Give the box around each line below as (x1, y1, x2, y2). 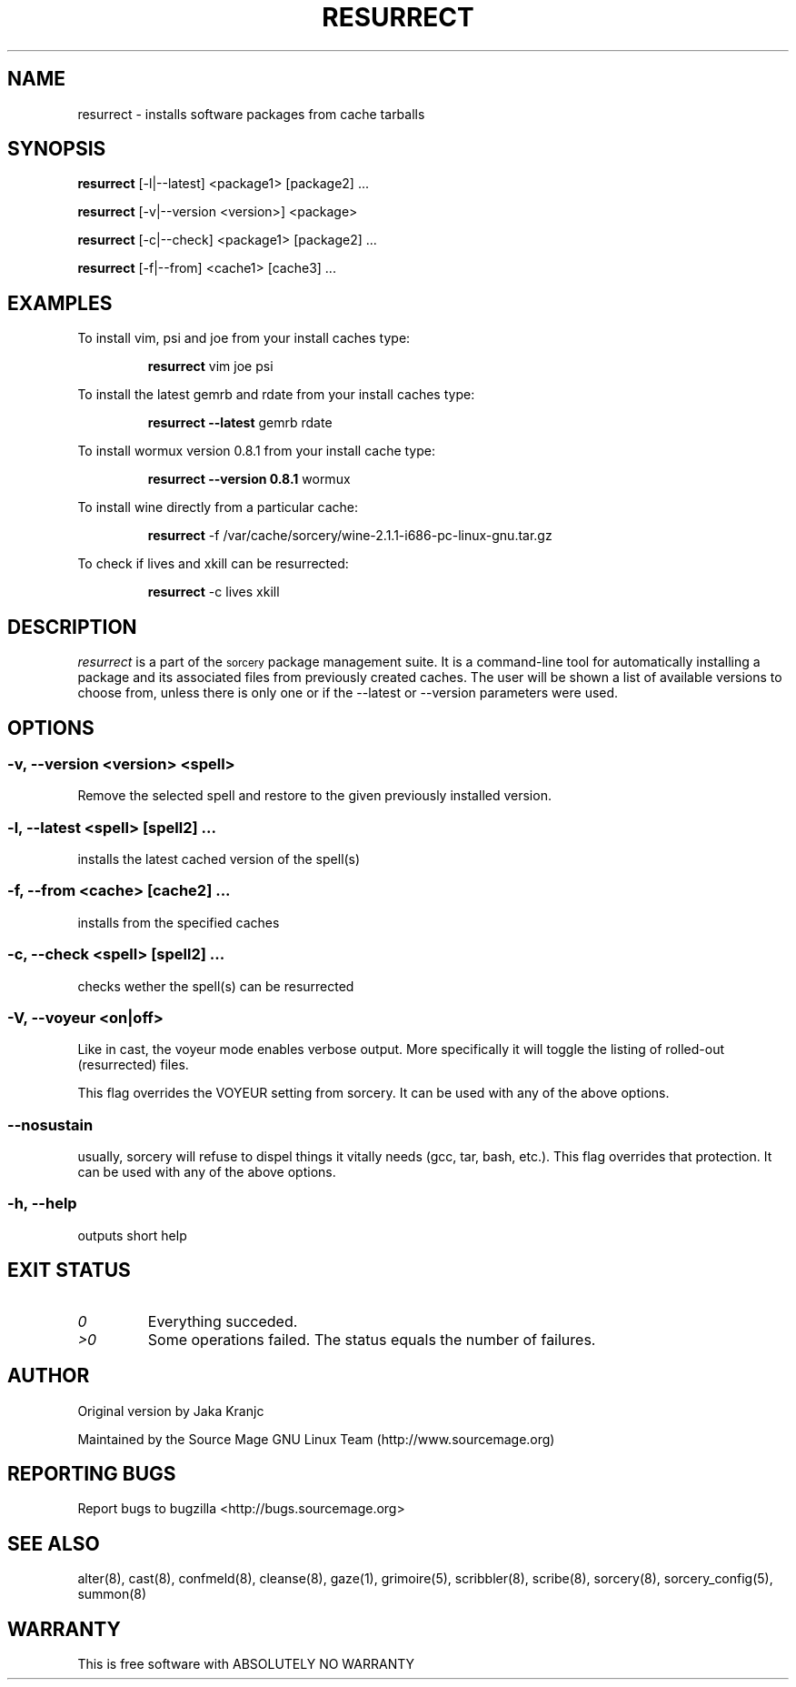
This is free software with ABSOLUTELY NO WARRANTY (77, 1656, 415, 1672)
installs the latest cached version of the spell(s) (77, 851, 361, 868)
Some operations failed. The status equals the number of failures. (147, 1330, 596, 1349)
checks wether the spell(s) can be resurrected (77, 978, 354, 994)
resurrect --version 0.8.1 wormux (147, 471, 351, 487)
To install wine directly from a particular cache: (77, 499, 359, 516)
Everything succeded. (147, 1311, 298, 1331)
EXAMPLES (7, 291, 113, 315)
